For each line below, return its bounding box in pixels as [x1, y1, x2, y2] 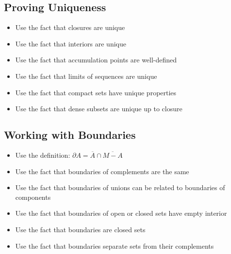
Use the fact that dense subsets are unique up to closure [15, 104, 182, 114]
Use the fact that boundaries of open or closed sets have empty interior [15, 208, 227, 218]
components [15, 192, 51, 202]
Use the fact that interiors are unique [15, 38, 126, 48]
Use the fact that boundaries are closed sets [15, 224, 146, 234]
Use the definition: [15, 149, 70, 160]
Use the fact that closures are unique [15, 22, 125, 32]
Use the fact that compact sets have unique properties [15, 87, 177, 97]
